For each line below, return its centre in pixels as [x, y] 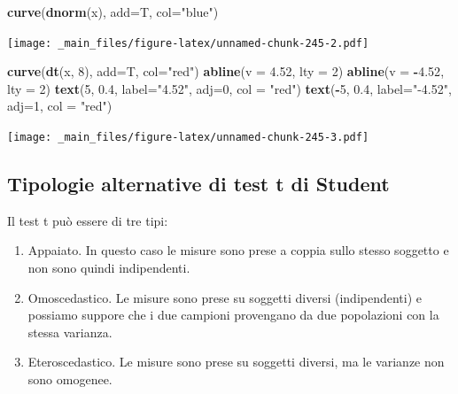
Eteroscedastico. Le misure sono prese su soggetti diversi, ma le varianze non [236, 362]
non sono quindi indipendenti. [109, 268]
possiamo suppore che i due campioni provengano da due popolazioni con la [233, 315]
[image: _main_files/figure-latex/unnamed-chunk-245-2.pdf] [188, 43]
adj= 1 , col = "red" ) [60, 106]
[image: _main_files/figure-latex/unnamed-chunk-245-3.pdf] [188, 138]
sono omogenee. [70, 379]
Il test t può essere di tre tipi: [88, 220]
